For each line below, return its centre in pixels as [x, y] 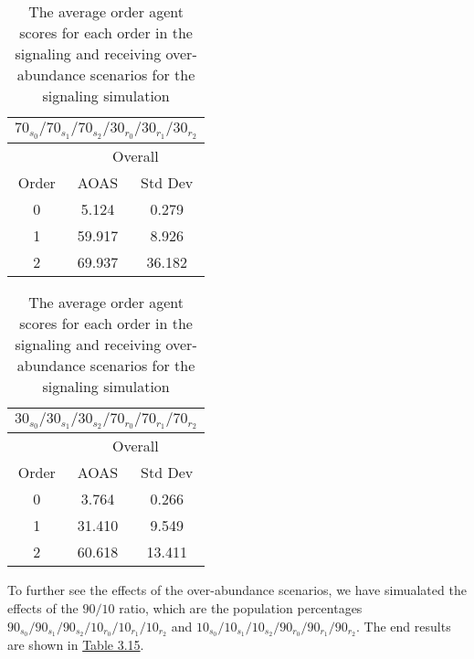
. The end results [404, 626]
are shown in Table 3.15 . [76, 645]
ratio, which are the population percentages [241, 608]
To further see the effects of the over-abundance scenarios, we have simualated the [237, 590]
